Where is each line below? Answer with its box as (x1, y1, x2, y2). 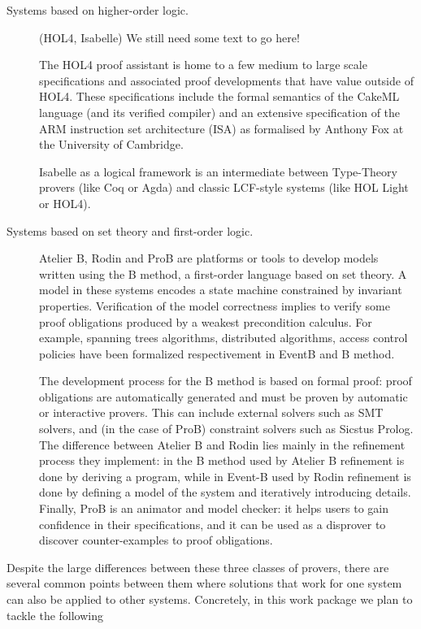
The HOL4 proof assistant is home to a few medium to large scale (39, 56, 367, 73)
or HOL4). (39, 194, 91, 211)
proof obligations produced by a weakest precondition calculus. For (39, 313, 372, 330)
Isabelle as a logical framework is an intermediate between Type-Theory (39, 163, 397, 180)
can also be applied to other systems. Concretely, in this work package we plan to (7, 591, 413, 607)
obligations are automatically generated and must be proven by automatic (39, 388, 408, 405)
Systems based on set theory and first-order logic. (7, 222, 254, 239)
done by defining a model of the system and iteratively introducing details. (39, 484, 411, 501)
